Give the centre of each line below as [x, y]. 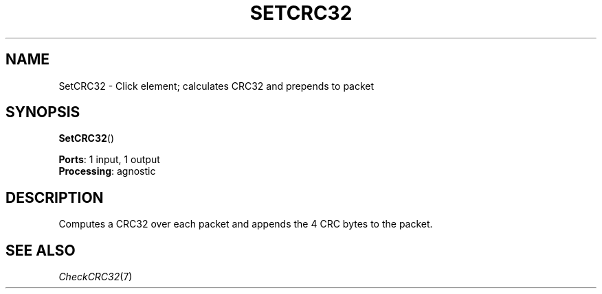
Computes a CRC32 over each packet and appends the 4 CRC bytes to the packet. [246, 224]
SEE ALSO [41, 250]
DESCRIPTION [55, 197]
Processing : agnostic [107, 171]
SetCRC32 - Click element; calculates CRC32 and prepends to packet [216, 86]
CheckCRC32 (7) [96, 277]
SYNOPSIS [43, 112]
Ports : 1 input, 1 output [109, 160]
